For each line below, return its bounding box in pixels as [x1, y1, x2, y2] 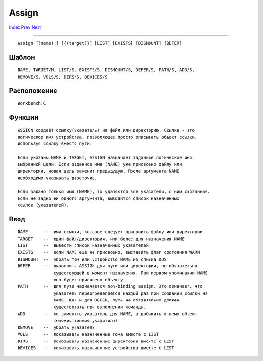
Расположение [9, 86, 57, 95]
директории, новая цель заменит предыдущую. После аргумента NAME [18, 168, 180, 174]
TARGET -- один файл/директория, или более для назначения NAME [18, 236, 185, 241]
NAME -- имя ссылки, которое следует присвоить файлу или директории [18, 229, 203, 235]
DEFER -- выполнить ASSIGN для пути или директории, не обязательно [18, 263, 198, 269]
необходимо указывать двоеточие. [18, 175, 97, 180]
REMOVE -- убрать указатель [18, 324, 95, 330]
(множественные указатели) [54, 318, 118, 323]
